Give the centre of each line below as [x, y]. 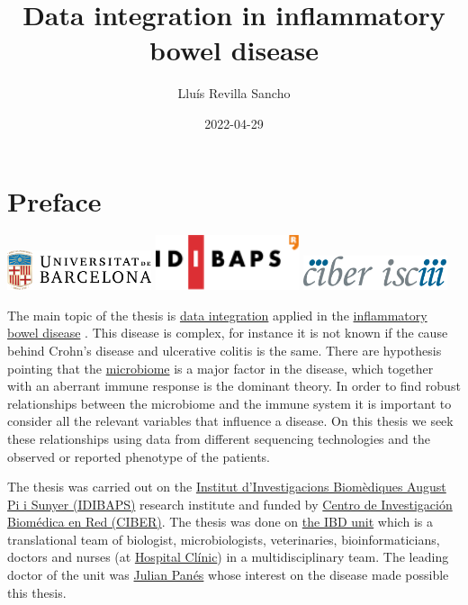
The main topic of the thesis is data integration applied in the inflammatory [217, 315]
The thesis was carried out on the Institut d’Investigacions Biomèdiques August [227, 487]
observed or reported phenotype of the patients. [139, 456]
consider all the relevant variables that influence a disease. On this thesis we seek [230, 421]
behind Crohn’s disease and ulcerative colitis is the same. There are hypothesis [225, 350]
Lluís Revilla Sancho [234, 93]
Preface [54, 200]
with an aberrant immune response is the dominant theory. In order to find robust [234, 386]
